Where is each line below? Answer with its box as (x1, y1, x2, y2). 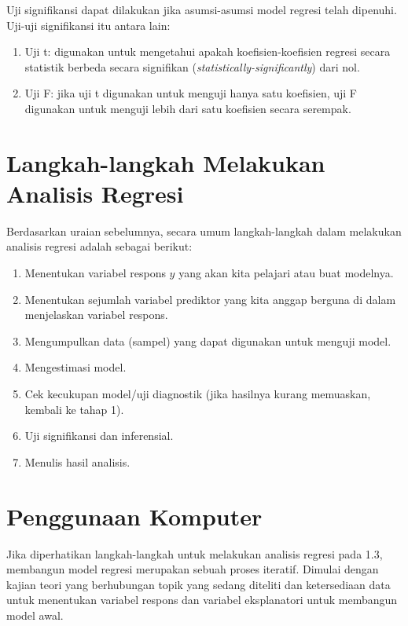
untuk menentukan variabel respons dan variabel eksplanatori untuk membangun (6, 591, 398, 608)
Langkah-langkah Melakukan (6, 146, 325, 178)
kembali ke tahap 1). (24, 401, 124, 417)
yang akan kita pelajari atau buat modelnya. (178, 265, 394, 281)
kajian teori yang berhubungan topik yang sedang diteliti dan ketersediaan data (6, 576, 391, 592)
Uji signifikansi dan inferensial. (24, 427, 174, 444)
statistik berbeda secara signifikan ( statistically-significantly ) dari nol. (24, 58, 360, 75)
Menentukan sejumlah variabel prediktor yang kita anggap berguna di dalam (24, 291, 396, 307)
